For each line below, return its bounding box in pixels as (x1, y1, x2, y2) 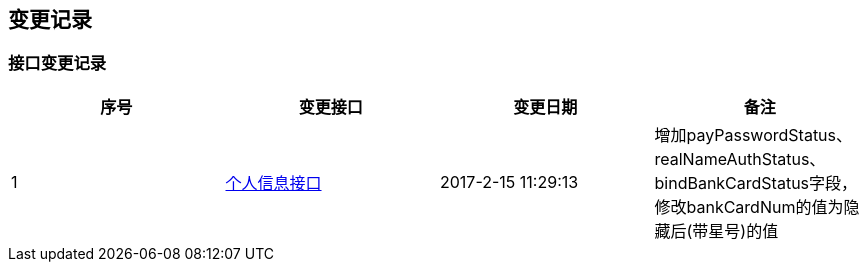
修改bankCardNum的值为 (654, 196, 844, 217)
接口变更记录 (8, 53, 107, 74)
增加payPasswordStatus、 (654, 124, 853, 145)
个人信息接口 (225, 172, 322, 193)
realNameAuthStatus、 (654, 148, 826, 169)
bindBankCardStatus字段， (654, 172, 858, 193)
